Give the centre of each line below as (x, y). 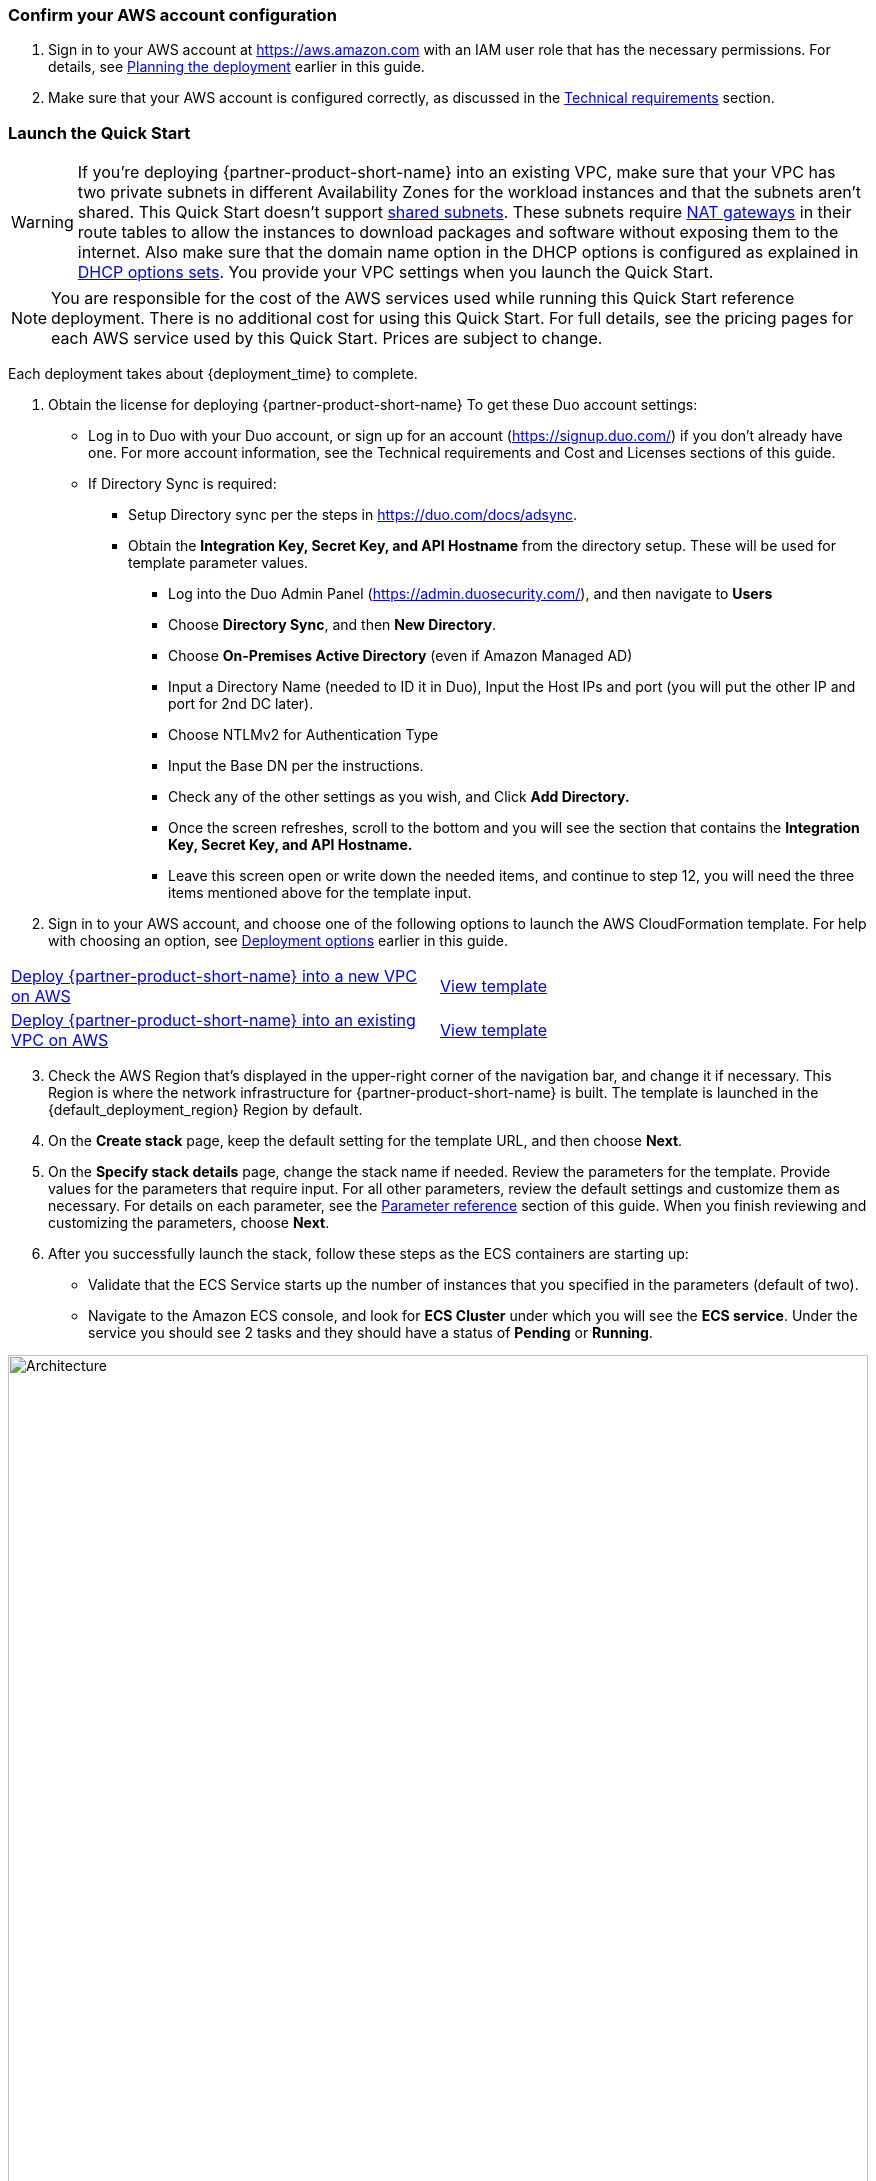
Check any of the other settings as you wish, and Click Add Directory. (399, 797)
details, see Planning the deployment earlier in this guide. (236, 67)
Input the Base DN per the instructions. (296, 766)
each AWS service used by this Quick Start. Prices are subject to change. (327, 338)
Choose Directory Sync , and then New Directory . (332, 625)
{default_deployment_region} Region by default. (205, 1110)
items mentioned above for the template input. (320, 893)
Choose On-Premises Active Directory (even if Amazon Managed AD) (400, 656)
